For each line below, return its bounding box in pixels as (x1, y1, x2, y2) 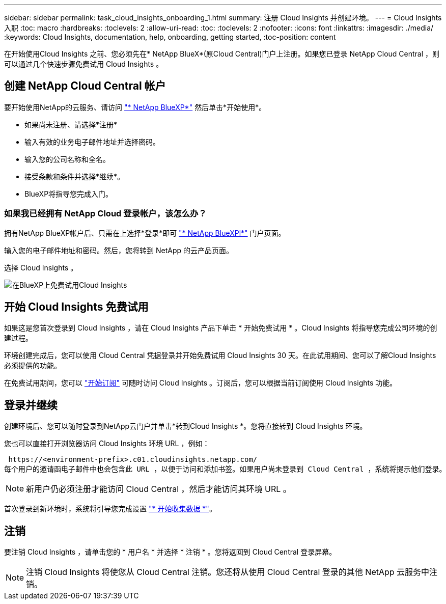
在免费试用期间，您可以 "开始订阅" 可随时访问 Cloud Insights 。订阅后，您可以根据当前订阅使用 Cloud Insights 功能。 (4, 378, 397, 388)
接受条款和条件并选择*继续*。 (24, 172, 125, 181)
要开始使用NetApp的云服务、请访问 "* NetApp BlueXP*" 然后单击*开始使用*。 (4, 102, 266, 112)
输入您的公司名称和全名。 (24, 154, 110, 163)
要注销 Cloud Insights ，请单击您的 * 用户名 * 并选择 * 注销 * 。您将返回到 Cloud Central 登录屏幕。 (4, 547, 337, 557)
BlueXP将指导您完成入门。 (24, 189, 113, 198)
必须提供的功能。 (4, 361, 61, 370)
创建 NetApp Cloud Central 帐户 (4, 79, 166, 93)
